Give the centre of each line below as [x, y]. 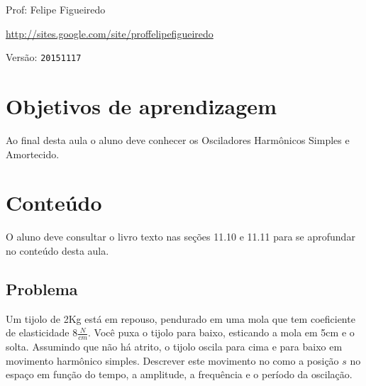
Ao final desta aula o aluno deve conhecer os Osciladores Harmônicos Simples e [178, 139]
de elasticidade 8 [42, 332]
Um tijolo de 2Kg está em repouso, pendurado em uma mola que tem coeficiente [181, 318]
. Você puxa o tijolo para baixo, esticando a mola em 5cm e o [221, 332]
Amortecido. [33, 154]
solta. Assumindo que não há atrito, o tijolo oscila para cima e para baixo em [174, 347]
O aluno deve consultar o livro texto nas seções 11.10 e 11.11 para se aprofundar [181, 237]
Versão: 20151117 [44, 57]
